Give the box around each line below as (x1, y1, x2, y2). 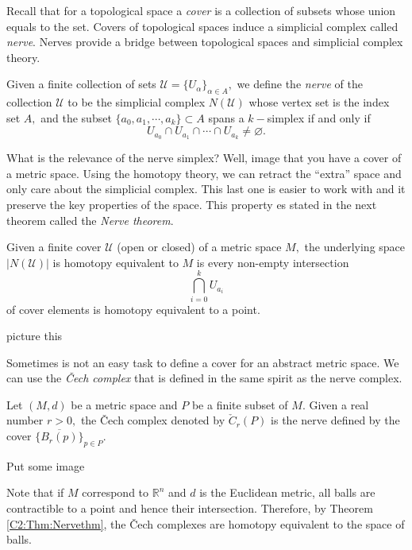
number (6, 412, 44, 428)
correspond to (82, 484, 149, 501)
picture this (6, 327, 63, 344)
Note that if (6, 484, 64, 501)
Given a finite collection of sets (6, 76, 156, 92)
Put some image (6, 457, 85, 474)
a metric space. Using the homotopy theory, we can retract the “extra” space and (6, 165, 402, 181)
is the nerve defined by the (271, 412, 400, 428)
